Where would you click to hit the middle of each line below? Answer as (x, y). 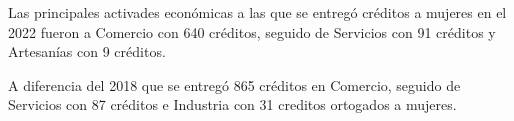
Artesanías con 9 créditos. (87, 51)
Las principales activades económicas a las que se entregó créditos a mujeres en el (257, 12)
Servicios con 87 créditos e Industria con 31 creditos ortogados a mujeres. (232, 104)
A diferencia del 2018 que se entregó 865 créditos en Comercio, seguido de (234, 84)
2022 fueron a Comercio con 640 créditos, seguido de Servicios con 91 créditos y (252, 31)
